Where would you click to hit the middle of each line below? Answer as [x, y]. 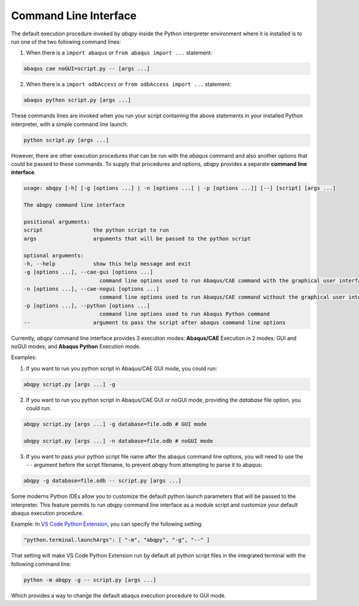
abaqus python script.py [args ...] [77, 100]
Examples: [24, 357]
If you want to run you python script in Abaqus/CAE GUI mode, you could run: [122, 368]
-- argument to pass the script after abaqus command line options [155, 322]
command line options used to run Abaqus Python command [185, 314]
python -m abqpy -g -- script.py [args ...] [90, 580]
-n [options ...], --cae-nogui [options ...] [92, 289]
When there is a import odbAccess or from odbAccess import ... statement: [129, 85]
